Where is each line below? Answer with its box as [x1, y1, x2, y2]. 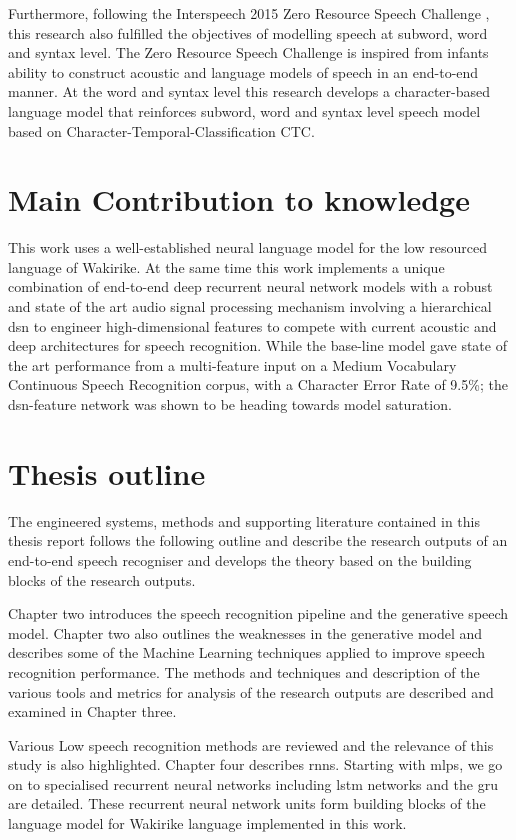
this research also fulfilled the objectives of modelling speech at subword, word [8, 22, 488, 43]
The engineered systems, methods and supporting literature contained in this [8, 510, 480, 531]
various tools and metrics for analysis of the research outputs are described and [8, 681, 494, 702]
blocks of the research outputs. [8, 569, 196, 590]
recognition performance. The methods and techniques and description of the [8, 661, 480, 682]
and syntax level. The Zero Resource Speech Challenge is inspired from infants [8, 42, 489, 63]
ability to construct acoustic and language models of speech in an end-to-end [8, 61, 479, 82]
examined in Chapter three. [8, 701, 177, 722]
